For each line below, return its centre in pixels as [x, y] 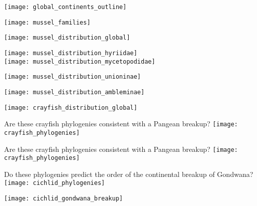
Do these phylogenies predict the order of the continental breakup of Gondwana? [129, 174]
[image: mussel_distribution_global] [67, 38]
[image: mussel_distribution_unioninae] [73, 77]
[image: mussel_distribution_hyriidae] [71, 53]
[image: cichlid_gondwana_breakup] [64, 199]
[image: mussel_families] [47, 22]
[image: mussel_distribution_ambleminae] [74, 92]
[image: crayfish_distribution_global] [71, 108]
